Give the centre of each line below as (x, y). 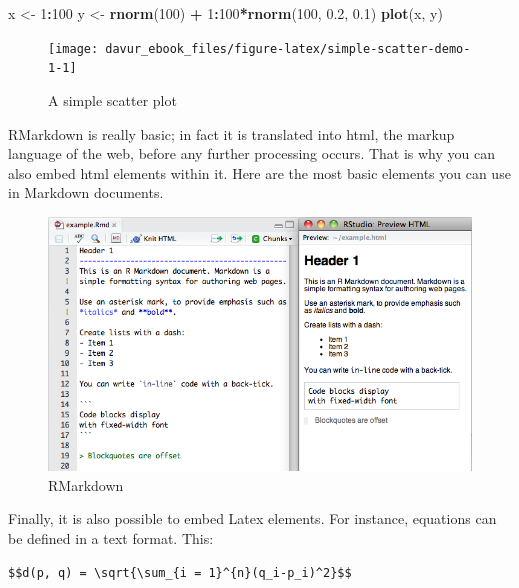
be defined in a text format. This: (111, 537)
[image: (73, 48)
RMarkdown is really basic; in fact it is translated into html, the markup (231, 133)
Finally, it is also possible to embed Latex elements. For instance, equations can (252, 518)
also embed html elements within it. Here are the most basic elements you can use (259, 172)
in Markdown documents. (86, 192)
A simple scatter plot (112, 99)
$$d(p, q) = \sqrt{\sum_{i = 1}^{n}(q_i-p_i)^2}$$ (180, 572)
